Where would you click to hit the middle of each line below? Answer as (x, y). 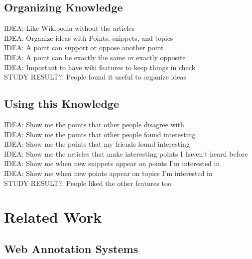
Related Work (53, 217)
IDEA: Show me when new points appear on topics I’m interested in (108, 173)
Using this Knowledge (62, 104)
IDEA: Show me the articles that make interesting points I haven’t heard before (126, 153)
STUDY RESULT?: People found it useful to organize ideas (95, 77)
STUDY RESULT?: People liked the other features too (88, 183)
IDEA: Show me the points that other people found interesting (100, 134)
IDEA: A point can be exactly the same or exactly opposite (95, 57)
